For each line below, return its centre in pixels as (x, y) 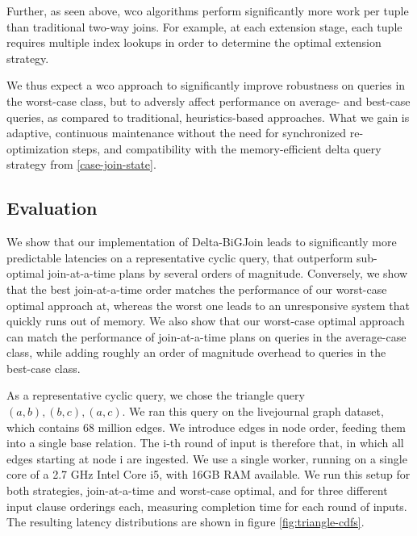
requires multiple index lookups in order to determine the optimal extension (194, 42)
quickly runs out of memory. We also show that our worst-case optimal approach (206, 321)
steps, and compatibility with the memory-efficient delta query (227, 148)
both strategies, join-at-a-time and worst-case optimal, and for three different (197, 490)
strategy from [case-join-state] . (81, 164)
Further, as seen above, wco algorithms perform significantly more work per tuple (208, 10)
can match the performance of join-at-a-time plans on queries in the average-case (206, 336)
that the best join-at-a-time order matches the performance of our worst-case (197, 289)
